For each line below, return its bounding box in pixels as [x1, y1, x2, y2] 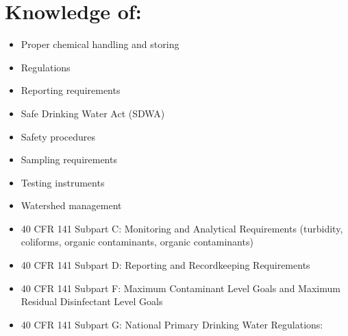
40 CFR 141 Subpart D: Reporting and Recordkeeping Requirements [21, 258, 310, 272]
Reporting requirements [21, 83, 121, 97]
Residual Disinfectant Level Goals [21, 294, 163, 309]
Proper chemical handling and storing [21, 37, 179, 51]
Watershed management [21, 198, 122, 213]
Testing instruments [21, 175, 105, 189]
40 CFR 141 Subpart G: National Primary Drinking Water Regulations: [21, 317, 323, 331]
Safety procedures [21, 129, 96, 143]
